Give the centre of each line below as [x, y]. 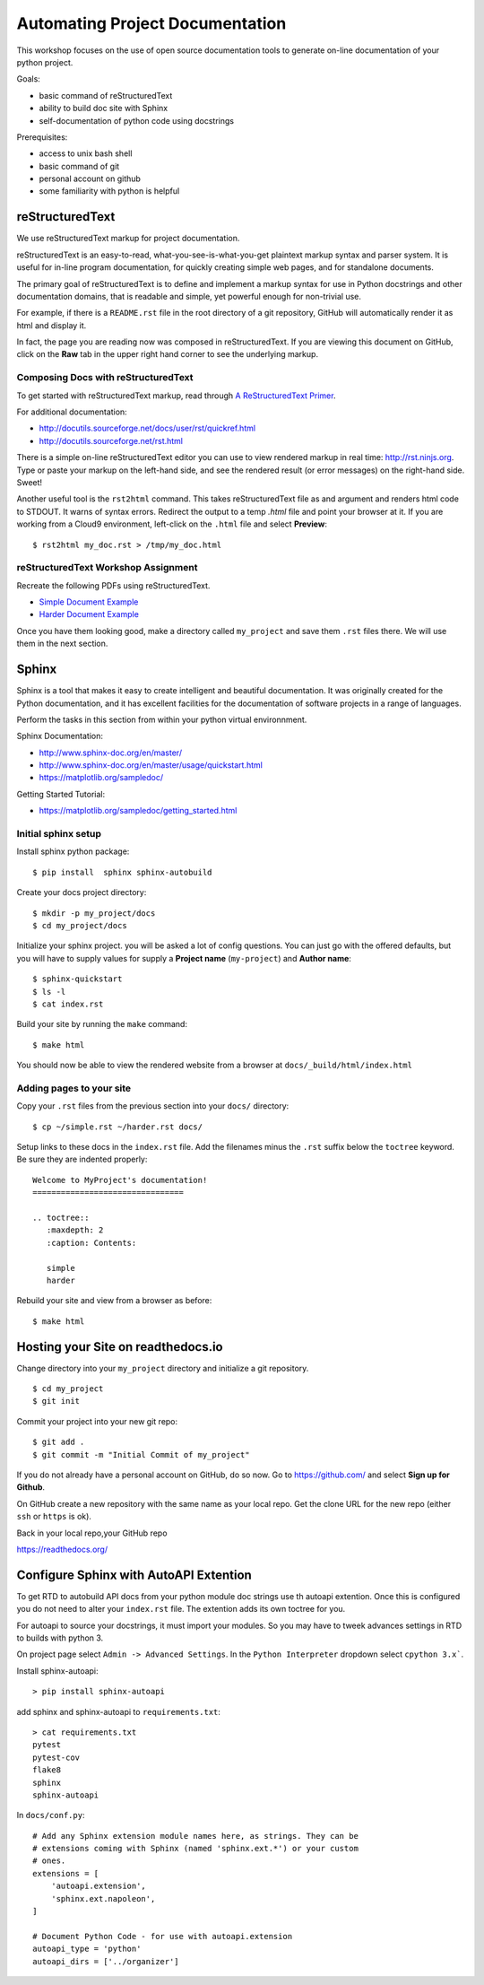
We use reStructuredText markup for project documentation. [128, 239]
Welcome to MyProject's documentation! [120, 1180]
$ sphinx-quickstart [78, 979]
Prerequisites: [42, 137]
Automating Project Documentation [151, 23]
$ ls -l [49, 992]
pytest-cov [56, 1757]
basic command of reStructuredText [106, 95]
